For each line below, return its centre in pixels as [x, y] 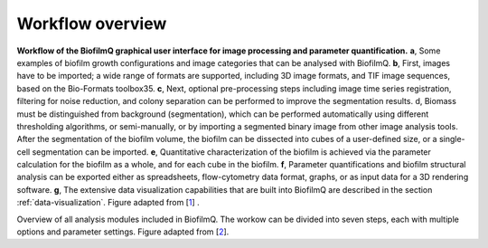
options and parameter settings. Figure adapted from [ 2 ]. [123, 232]
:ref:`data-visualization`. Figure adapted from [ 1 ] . [108, 203]
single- [452, 139]
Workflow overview [92, 24]
